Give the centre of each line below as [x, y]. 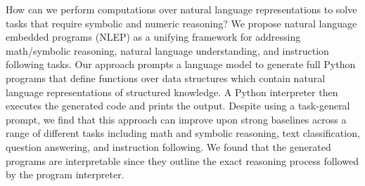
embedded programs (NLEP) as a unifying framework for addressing [153, 37]
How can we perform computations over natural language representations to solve [181, 9]
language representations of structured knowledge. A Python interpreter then [172, 92]
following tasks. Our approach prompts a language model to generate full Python [181, 64]
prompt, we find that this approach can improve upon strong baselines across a [176, 119]
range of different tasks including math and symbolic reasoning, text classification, [183, 133]
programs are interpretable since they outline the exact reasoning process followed [182, 160]
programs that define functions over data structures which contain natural [166, 78]
